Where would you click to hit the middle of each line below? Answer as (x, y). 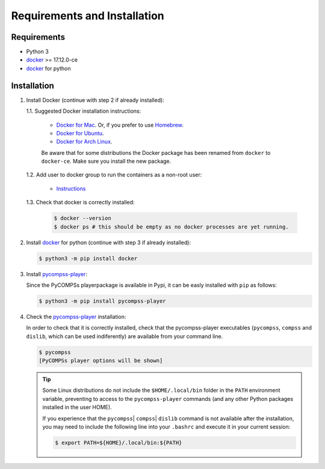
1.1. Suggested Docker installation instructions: (84, 111)
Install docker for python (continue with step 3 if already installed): (109, 242)
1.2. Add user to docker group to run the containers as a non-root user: (114, 175)
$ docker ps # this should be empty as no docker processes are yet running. (171, 227)
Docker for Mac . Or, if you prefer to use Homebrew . (120, 125)
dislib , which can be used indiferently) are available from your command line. (125, 336)
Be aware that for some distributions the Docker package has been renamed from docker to (156, 153)
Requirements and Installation (88, 16)
